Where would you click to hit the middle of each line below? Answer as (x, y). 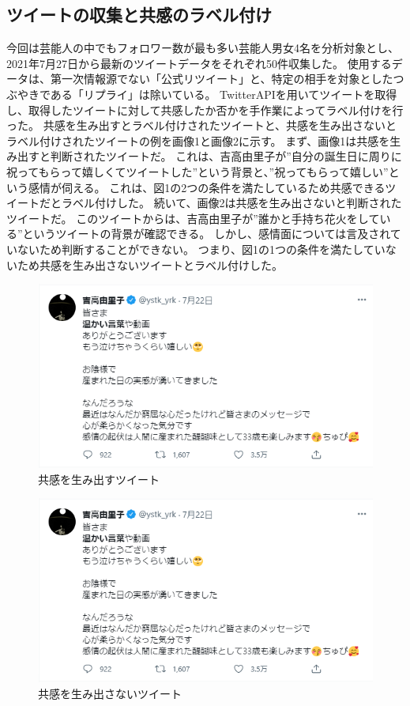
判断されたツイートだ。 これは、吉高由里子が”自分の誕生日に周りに (226, 156)
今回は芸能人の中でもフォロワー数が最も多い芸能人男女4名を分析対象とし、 (203, 48)
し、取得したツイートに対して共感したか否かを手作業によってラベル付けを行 (205, 109)
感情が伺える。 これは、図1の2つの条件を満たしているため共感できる (207, 187)
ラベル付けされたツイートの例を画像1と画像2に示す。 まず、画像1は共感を (198, 140)
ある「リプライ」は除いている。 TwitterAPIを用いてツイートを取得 (224, 94)
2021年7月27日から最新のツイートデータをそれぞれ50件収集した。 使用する (199, 63)
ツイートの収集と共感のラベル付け (139, 15)
